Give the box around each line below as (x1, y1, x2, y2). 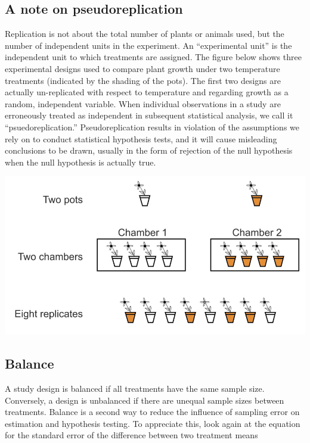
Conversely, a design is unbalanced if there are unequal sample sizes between (5, 394, 284, 406)
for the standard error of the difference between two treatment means (5, 429, 258, 441)
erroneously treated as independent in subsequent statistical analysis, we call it (5, 109, 293, 121)
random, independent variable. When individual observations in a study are (5, 97, 281, 110)
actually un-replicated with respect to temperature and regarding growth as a (5, 86, 289, 98)
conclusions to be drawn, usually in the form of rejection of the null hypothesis (5, 144, 293, 157)
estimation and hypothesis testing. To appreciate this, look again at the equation (5, 417, 300, 429)
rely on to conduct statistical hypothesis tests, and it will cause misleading (5, 132, 277, 145)
